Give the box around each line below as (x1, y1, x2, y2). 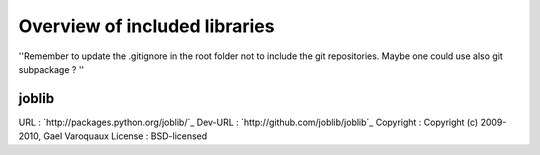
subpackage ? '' (18, 63, 85, 75)
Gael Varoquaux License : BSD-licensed (43, 130, 208, 142)
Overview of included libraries (18, 15, 275, 37)
